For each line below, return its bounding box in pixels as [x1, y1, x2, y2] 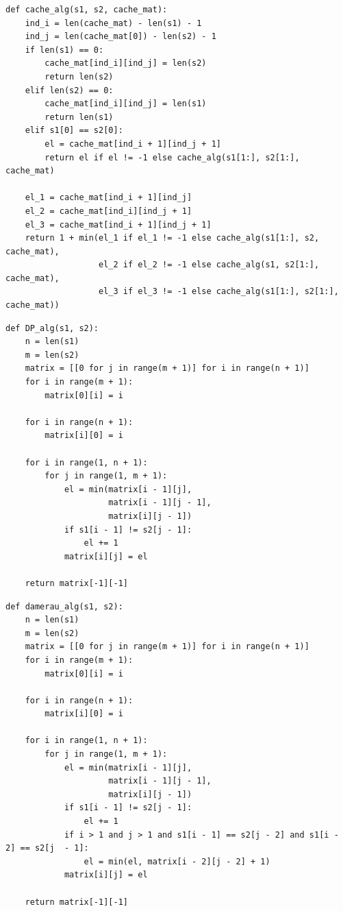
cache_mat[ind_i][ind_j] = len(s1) [45, 99, 207, 109]
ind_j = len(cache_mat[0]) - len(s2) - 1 [25, 32, 216, 42]
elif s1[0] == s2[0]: [25, 125, 123, 136]
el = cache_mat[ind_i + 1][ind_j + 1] [45, 138, 221, 149]
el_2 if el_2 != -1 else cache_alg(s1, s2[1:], [99, 260, 320, 270]
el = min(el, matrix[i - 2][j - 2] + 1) [84, 856, 270, 866]
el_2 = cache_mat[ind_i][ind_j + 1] [25, 206, 192, 216]
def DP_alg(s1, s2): [5, 323, 99, 333]
